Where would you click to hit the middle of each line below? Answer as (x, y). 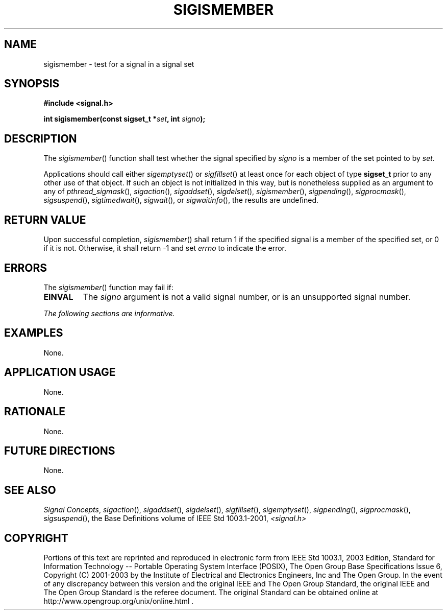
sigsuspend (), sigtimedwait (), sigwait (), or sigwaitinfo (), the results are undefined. (181, 200)
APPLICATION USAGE (60, 372)
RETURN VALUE (45, 220)
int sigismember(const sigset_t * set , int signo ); (125, 119)
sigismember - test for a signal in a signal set (119, 64)
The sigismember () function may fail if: (108, 287)
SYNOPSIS (32, 84)
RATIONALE (35, 412)
